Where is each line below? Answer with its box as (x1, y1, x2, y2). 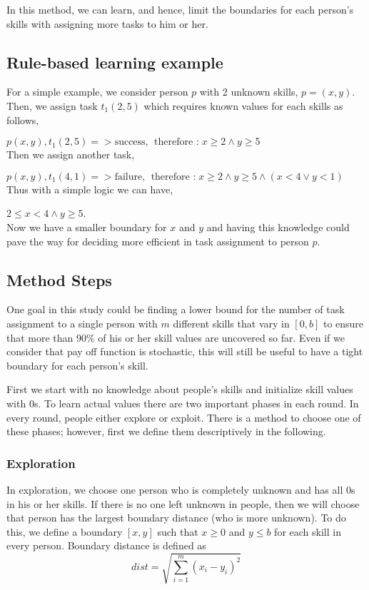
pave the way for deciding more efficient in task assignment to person (6, 233, 309, 248)
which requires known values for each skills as (143, 98, 343, 113)
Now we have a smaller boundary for (6, 219, 167, 234)
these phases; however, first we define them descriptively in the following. (6, 424, 326, 439)
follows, (6, 112, 39, 127)
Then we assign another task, (6, 147, 135, 162)
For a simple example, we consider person (6, 84, 188, 99)
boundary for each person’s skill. (6, 357, 148, 372)
